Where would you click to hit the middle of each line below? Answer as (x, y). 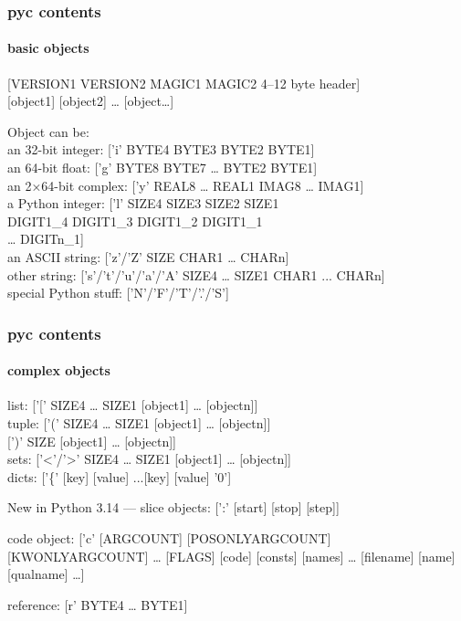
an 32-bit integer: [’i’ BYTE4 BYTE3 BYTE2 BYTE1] (161, 149)
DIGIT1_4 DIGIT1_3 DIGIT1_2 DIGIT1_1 (135, 221)
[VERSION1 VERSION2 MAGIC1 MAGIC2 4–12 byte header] (184, 83)
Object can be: (48, 131)
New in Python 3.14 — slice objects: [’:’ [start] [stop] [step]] (173, 507)
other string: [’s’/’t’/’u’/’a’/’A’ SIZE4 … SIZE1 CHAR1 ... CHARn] (196, 274)
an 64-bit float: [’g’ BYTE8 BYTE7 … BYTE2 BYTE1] (162, 168)
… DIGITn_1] (46, 239)
